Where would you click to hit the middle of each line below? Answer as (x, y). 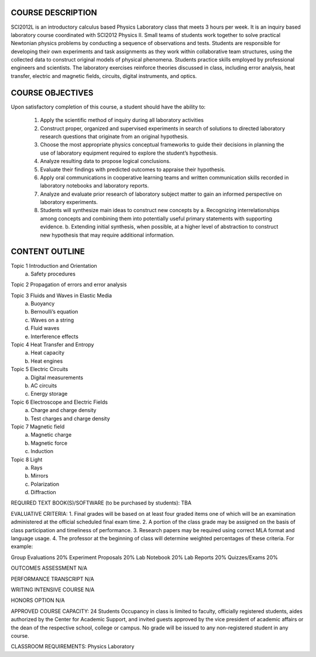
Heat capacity (47, 353)
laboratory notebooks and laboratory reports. (95, 186)
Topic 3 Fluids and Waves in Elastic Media (61, 295)
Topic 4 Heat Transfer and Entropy (52, 345)
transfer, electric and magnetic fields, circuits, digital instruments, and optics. (104, 76)
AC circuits (44, 386)
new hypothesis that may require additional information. (107, 235)
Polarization (45, 484)
